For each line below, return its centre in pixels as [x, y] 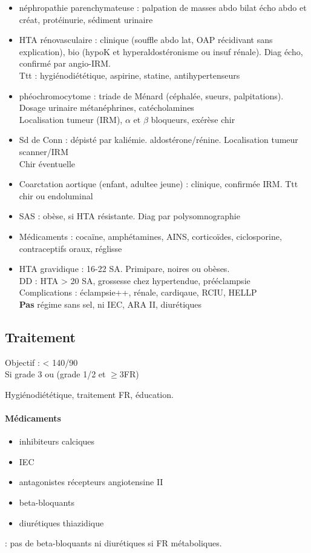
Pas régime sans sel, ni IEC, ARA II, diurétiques [110, 304]
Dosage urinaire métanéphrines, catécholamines [106, 108]
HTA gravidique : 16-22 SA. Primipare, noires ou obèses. [124, 269]
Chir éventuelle [47, 163]
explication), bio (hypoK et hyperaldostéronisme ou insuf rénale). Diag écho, [161, 51]
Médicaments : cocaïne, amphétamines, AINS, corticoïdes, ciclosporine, [150, 236]
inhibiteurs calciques [57, 441]
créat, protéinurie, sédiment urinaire [86, 19]
